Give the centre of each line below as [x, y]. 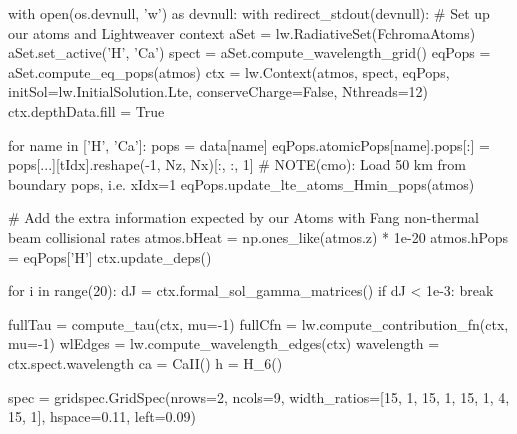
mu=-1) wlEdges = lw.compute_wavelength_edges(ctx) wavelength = [224, 343]
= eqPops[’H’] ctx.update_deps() [110, 256]
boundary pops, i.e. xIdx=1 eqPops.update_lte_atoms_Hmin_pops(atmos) [241, 183]
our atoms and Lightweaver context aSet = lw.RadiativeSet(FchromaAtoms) [242, 32]
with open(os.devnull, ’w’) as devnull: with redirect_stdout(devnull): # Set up [249, 13]
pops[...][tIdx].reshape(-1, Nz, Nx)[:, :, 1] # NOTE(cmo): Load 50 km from [237, 164]
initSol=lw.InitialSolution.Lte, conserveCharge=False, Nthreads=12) [218, 91]
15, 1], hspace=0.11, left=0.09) [102, 416]
